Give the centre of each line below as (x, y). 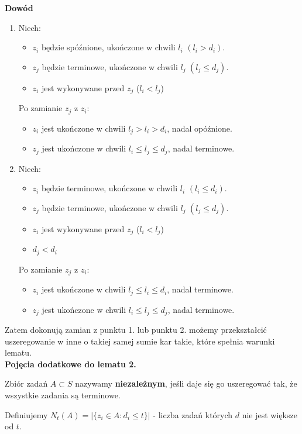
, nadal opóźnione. (200, 128)
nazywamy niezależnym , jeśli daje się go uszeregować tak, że (186, 383)
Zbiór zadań (26, 383)
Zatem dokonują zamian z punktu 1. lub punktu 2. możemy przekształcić (136, 330)
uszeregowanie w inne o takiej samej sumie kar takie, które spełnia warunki (140, 341)
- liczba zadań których (193, 414)
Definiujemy (26, 414)
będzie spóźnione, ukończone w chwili (108, 47)
